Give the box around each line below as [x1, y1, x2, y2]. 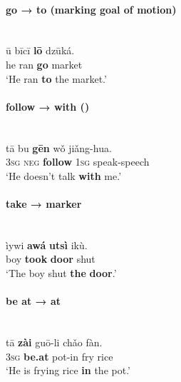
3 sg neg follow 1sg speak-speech [6, 154, 150, 169]
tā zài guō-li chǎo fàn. [6, 334, 103, 349]
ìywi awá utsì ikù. [6, 237, 88, 252]
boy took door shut [6, 251, 95, 266]
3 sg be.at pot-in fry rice [6, 348, 113, 363]
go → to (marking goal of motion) [6, 1, 177, 16]
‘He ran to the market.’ [6, 71, 107, 86]
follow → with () [6, 99, 90, 114]
